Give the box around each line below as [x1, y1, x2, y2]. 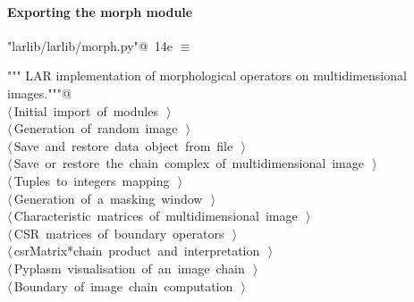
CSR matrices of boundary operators [13, 223, 224, 242]
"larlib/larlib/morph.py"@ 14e [7, 36, 173, 55]
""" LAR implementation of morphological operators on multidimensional [7, 66, 407, 85]
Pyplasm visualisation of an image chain [13, 258, 245, 277]
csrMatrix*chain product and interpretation [13, 241, 260, 260]
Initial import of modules [13, 101, 158, 120]
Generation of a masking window [13, 189, 203, 207]
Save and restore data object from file [13, 136, 233, 155]
